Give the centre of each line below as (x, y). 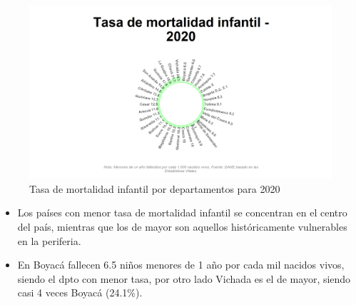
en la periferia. (49, 240)
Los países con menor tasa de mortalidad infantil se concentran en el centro (182, 212)
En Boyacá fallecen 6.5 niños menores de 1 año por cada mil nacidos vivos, (181, 265)
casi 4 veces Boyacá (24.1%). (80, 292)
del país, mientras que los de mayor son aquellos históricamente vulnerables (182, 226)
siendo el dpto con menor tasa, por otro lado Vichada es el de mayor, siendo (184, 278)
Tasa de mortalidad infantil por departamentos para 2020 (155, 188)
